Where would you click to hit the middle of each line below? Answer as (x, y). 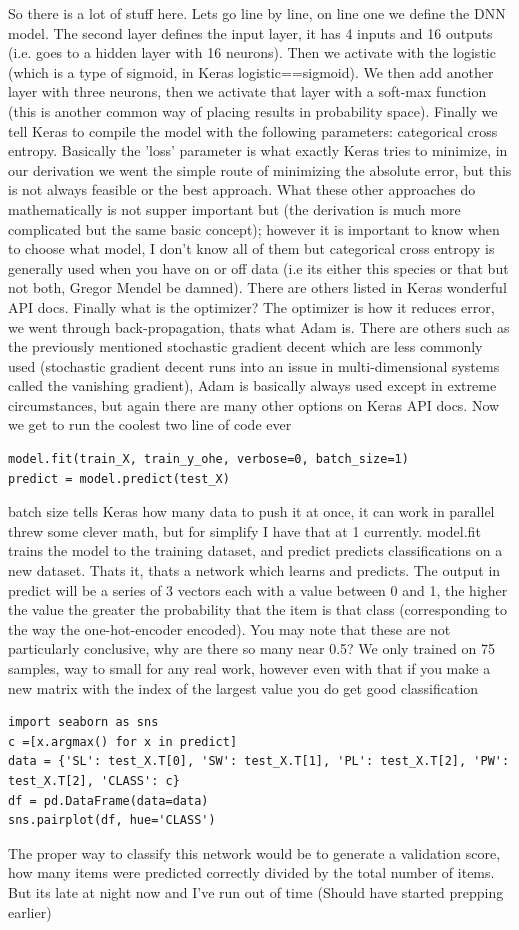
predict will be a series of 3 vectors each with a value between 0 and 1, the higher (258, 589)
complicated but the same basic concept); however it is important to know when (254, 228)
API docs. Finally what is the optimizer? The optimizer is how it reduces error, (251, 306)
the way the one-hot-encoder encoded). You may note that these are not (229, 628)
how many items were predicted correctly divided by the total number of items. (251, 872)
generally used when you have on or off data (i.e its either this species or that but (258, 267)
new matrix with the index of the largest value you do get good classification (243, 687)
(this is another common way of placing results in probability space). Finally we (253, 110)
